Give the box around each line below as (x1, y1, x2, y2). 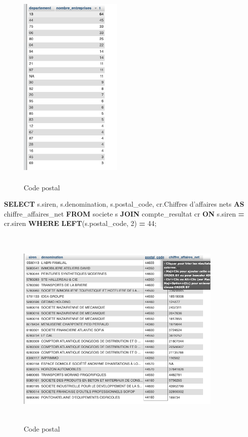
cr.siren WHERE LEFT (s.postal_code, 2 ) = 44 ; (4, 218, 157, 228)
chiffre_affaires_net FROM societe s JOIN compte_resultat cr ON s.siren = (4, 208, 245, 218)
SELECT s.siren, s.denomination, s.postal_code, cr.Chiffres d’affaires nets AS (4, 199, 245, 209)
